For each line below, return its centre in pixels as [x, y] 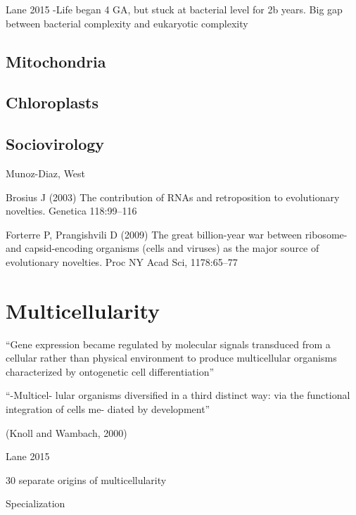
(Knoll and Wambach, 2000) [66, 432]
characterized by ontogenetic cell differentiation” [110, 371]
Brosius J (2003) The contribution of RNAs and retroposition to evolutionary [173, 197]
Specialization [36, 503]
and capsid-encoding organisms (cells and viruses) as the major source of [163, 248]
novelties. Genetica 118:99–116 [71, 211]
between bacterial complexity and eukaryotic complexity [127, 23]
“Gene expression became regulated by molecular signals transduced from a [168, 344]
